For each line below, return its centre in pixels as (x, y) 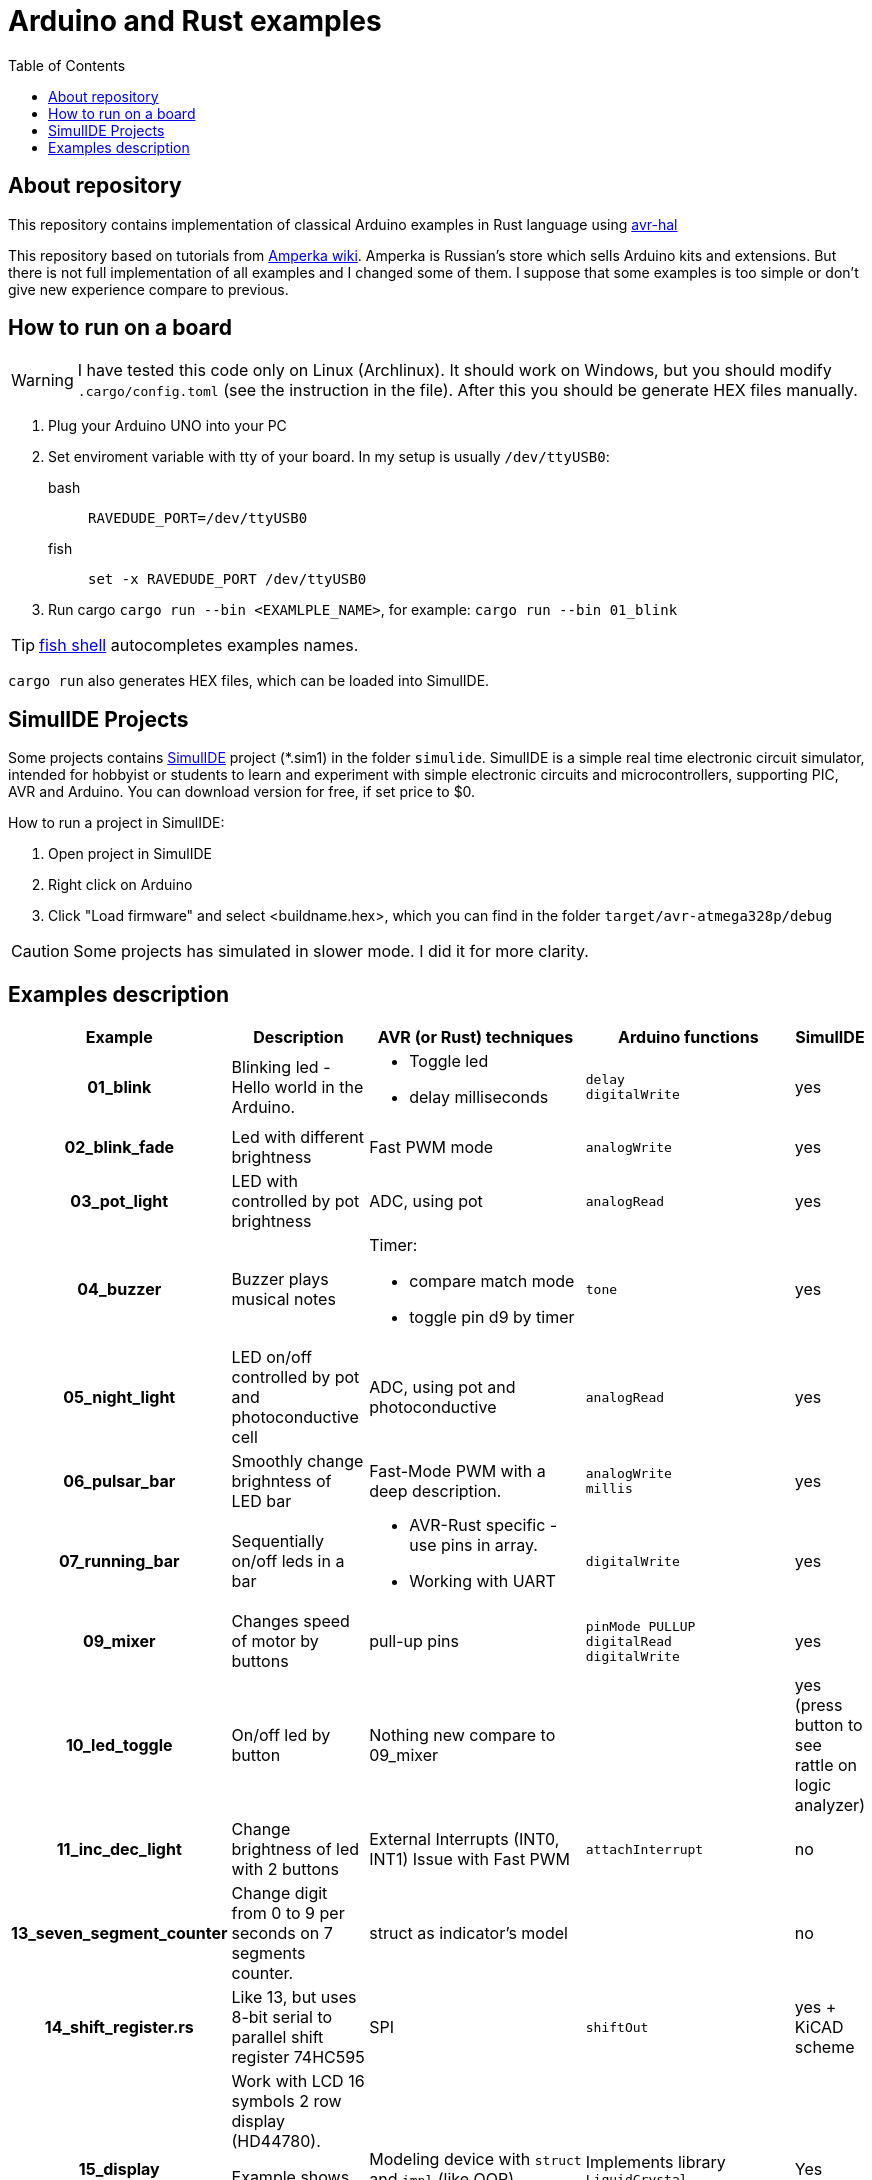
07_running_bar (119, 1561)
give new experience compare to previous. (148, 289)
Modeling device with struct (475, 2159)
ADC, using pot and (442, 1387)
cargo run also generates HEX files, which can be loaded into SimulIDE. (249, 681)
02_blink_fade (119, 1147)
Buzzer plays (280, 1279)
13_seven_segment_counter (119, 1933)
